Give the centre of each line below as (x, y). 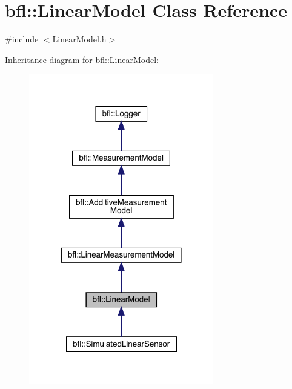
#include (22, 39)
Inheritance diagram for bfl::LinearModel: (82, 59)
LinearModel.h (79, 39)
